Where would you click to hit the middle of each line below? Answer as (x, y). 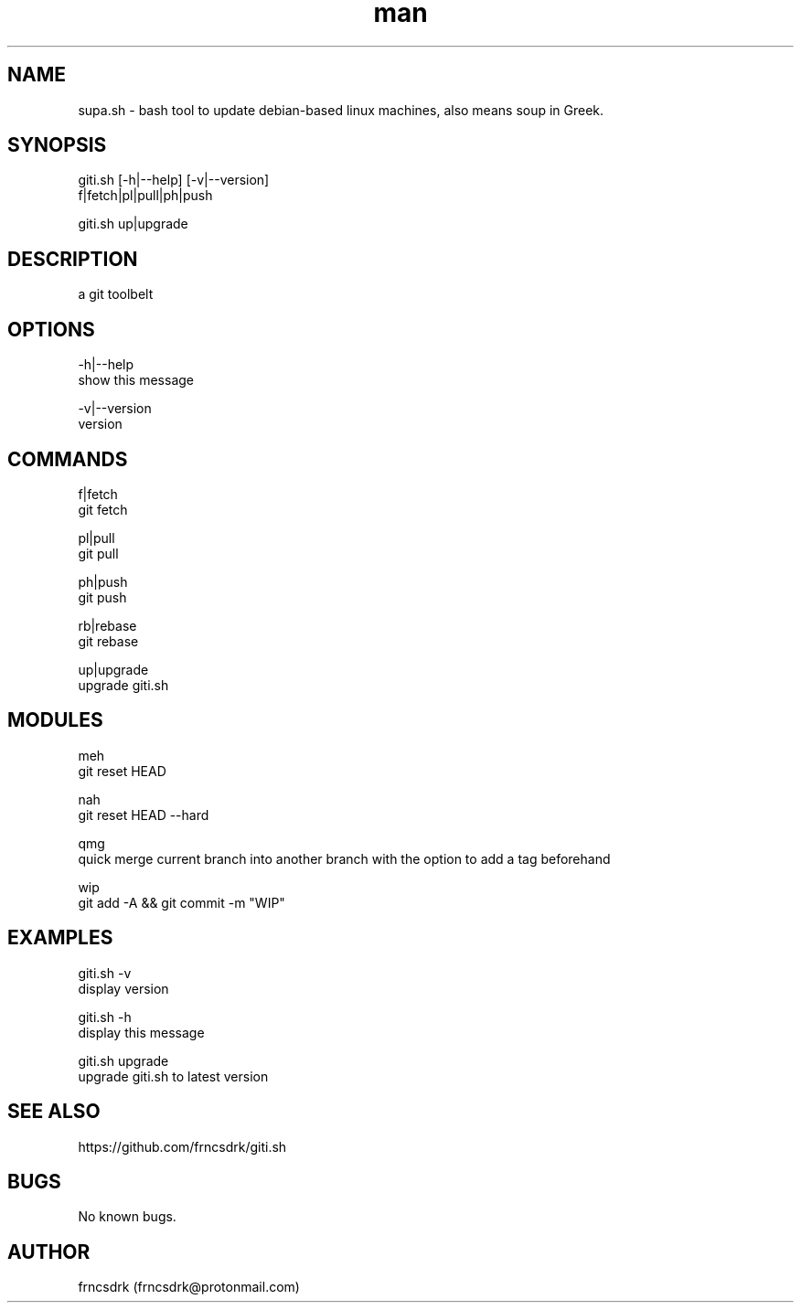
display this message (141, 1032)
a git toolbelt (116, 294)
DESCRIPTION (73, 259)
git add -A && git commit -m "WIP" (182, 902)
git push (102, 597)
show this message (136, 380)
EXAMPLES (60, 938)
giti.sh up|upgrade (133, 224)
